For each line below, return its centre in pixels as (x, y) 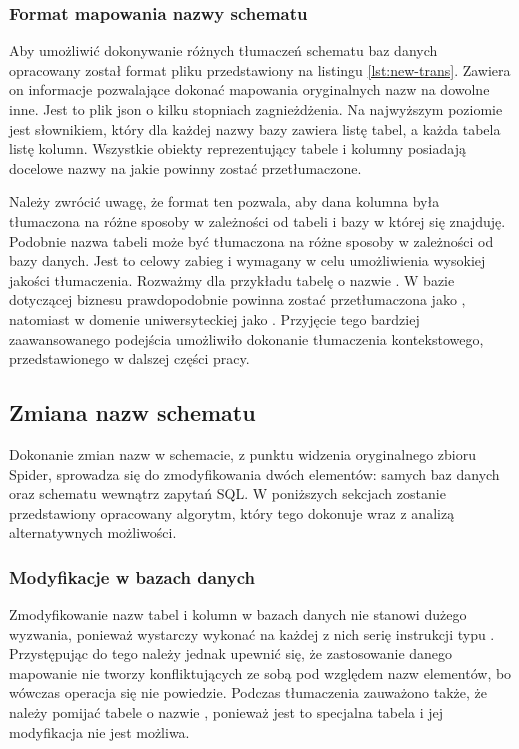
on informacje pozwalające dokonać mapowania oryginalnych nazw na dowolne (249, 89)
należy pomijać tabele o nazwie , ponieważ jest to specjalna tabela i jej (226, 712)
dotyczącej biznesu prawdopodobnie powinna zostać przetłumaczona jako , (237, 299)
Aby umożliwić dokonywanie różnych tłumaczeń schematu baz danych (223, 50)
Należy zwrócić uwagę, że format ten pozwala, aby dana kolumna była (224, 201)
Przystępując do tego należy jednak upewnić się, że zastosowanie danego (231, 653)
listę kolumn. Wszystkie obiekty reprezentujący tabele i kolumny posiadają (237, 148)
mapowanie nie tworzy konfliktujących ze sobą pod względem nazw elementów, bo (260, 672)
